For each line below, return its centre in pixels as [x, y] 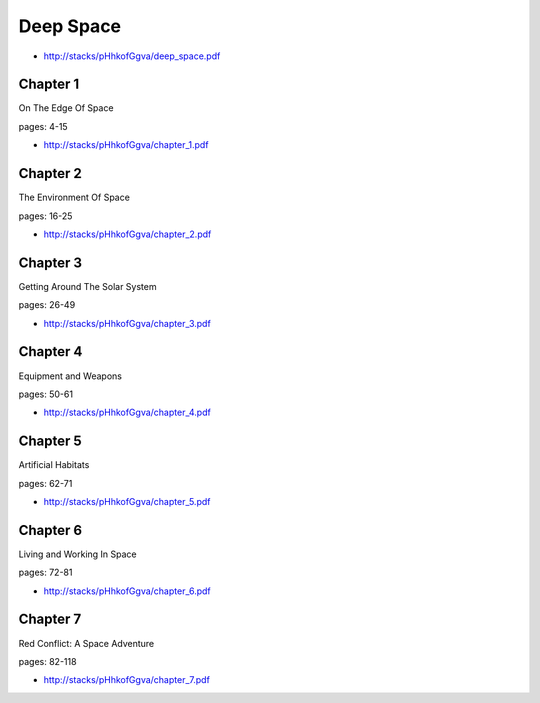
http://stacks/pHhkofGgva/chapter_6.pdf [127, 591]
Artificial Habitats [54, 465]
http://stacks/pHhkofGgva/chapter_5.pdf [127, 501]
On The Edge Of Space [66, 108]
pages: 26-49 [47, 305]
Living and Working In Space [77, 554]
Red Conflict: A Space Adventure [86, 643]
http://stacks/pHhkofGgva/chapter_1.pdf [126, 145]
